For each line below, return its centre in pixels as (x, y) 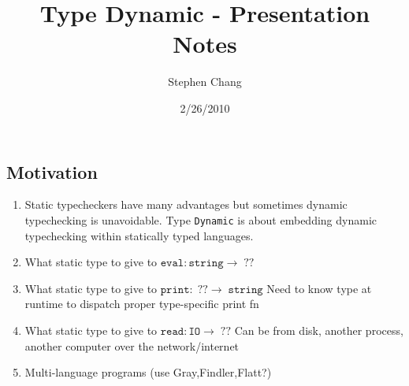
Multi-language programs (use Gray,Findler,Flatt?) (148, 372)
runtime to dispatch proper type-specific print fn (142, 304)
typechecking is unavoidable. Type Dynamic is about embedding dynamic (201, 219)
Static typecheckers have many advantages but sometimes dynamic (186, 204)
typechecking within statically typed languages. (139, 235)
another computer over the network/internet (132, 345)
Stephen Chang (205, 82)
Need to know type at (319, 288)
